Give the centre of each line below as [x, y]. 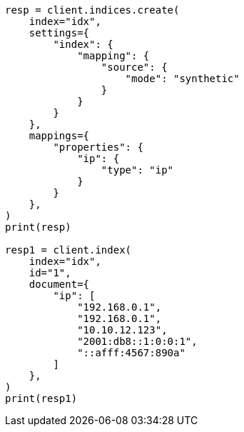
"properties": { [98, 147]
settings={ [59, 33]
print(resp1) [41, 398]
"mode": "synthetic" [182, 79]
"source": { [134, 67]
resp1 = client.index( [68, 250]
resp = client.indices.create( [92, 10]
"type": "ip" [137, 170]
